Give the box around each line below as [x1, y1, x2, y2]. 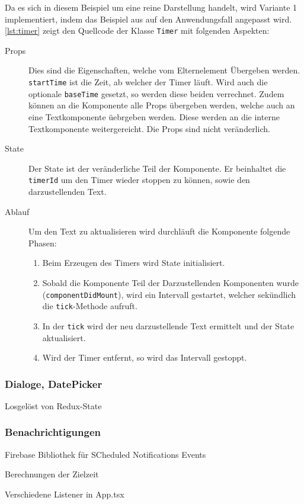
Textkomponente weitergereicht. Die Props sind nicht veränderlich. [28, 122, 270, 134]
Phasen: [28, 236, 57, 249]
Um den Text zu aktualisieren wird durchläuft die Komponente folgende [28, 225, 290, 237]
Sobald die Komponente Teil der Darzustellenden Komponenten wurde [42, 276, 299, 288]
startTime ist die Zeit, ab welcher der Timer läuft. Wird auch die [28, 76, 268, 88]
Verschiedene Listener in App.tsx [5, 487, 124, 500]
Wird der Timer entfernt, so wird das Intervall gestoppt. [42, 351, 247, 364]
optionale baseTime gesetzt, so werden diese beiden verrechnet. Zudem [28, 87, 284, 99]
